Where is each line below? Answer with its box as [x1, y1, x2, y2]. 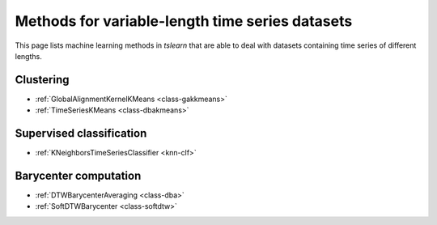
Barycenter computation [15, 168, 142, 182]
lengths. [15, 51, 42, 61]
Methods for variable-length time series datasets [15, 12, 353, 30]
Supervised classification [15, 126, 147, 141]
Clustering [15, 73, 70, 87]
